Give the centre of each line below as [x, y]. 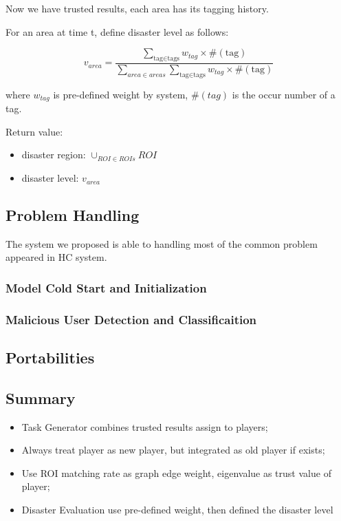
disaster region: [54, 155]
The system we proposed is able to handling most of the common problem [162, 243]
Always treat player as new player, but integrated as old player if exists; [173, 450]
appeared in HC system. [56, 257]
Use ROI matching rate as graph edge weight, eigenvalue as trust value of [176, 472]
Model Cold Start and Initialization [106, 287]
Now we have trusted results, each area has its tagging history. [137, 8]
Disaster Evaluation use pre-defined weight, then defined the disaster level [177, 510]
